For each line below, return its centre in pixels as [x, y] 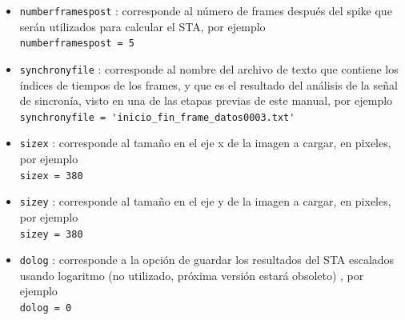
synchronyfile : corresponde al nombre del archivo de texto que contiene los [209, 68]
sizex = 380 [51, 176]
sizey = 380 [51, 234]
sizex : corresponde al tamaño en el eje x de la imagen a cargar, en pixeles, [205, 143]
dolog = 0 [46, 308]
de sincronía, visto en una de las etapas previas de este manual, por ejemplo [206, 100]
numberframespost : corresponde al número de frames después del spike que [206, 10]
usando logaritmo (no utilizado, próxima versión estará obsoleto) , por [192, 275]
